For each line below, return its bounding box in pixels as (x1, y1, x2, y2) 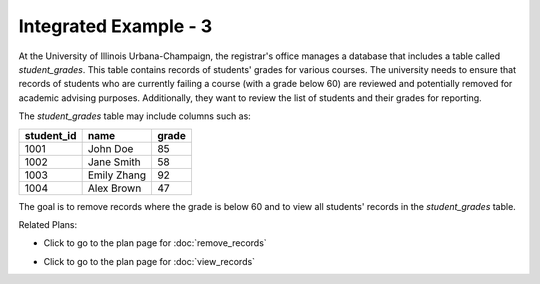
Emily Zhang (87, 168, 147, 182)
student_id (24, 128, 77, 142)
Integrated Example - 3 (18, 15, 213, 37)
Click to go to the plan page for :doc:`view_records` (43, 255, 255, 267)
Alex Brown (87, 181, 142, 195)
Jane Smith (87, 155, 141, 169)
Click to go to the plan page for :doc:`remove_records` (43, 237, 267, 249)
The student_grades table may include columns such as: (18, 110, 252, 122)
